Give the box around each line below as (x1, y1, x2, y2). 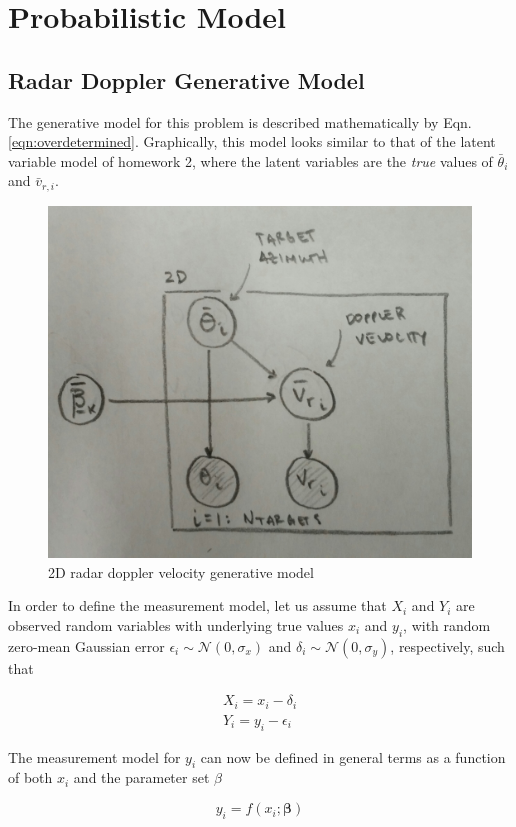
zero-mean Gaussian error (8, 635, 165, 656)
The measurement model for (8, 746, 181, 767)
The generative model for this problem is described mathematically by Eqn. (8, 111, 472, 132)
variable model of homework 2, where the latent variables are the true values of (8, 150, 493, 171)
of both (8, 767, 53, 788)
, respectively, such (390, 635, 505, 656)
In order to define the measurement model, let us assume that (8, 595, 387, 616)
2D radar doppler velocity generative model (48, 561, 314, 582)
